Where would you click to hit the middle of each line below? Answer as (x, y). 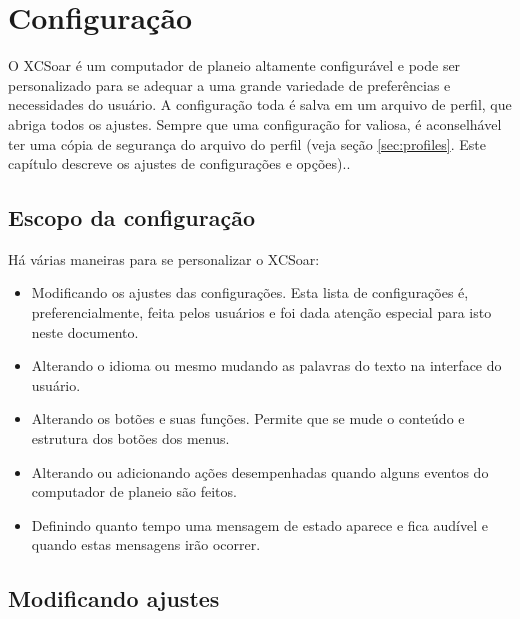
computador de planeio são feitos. (134, 491)
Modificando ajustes (114, 598)
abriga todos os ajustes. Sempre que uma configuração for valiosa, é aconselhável (255, 123)
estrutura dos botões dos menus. (130, 438)
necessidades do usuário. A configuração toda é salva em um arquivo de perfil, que (260, 104)
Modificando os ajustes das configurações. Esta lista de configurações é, (250, 292)
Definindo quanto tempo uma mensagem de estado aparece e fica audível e (259, 524)
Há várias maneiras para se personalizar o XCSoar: (164, 258)
